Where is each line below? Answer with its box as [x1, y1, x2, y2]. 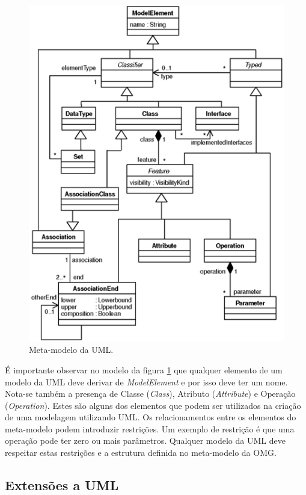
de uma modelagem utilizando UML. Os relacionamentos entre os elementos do [5, 411, 296, 423]
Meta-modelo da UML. [29, 343, 114, 356]
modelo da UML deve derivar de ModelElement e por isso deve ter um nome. [5, 375, 288, 388]
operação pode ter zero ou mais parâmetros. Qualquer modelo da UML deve [5, 434, 286, 447]
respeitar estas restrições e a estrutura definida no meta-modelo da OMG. [5, 446, 277, 459]
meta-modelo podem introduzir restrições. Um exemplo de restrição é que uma [5, 422, 295, 435]
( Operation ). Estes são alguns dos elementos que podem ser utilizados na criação [5, 399, 301, 411]
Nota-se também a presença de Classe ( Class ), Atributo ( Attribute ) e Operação [5, 387, 296, 400]
